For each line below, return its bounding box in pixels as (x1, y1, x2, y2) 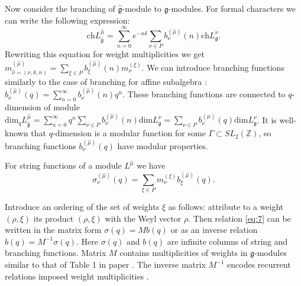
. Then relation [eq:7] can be (188, 212, 291, 224)
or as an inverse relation (170, 223, 258, 236)
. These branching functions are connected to (122, 88, 286, 100)
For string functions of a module (5, 159, 122, 172)
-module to (122, 2, 162, 14)
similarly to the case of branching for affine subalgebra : (5, 75, 207, 87)
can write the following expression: (5, 14, 130, 26)
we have (137, 159, 166, 172)
